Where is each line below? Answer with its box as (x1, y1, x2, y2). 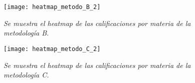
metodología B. (4, 27, 49, 38)
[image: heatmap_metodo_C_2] (4, 45, 101, 52)
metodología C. (4, 69, 49, 80)
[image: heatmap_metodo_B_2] (4, 3, 101, 10)
